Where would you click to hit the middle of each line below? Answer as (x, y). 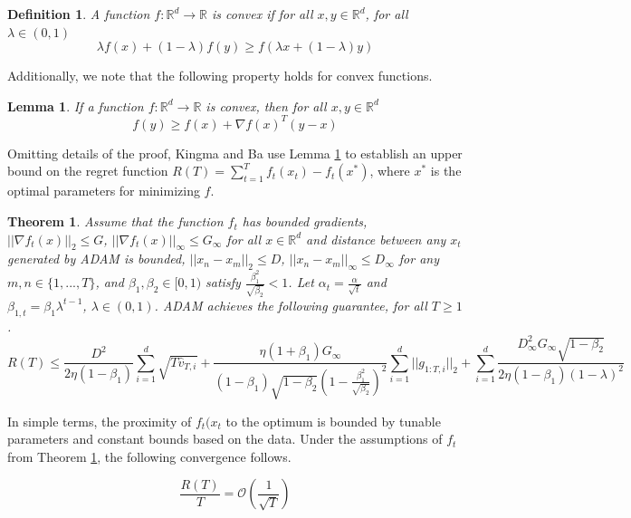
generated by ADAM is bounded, (96, 259)
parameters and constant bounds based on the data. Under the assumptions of (225, 439)
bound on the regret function (88, 171)
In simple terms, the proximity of (100, 421)
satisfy (223, 282)
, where (390, 171)
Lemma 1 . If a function (76, 106)
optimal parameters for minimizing (104, 191)
